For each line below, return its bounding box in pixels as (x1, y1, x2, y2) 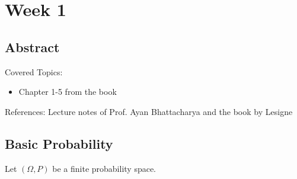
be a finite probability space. (52, 162, 157, 174)
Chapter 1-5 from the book (18, 85, 117, 98)
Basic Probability (5, 134, 113, 152)
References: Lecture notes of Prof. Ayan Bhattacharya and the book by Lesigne (5, 105, 293, 117)
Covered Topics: (5, 65, 63, 78)
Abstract (5, 37, 60, 56)
